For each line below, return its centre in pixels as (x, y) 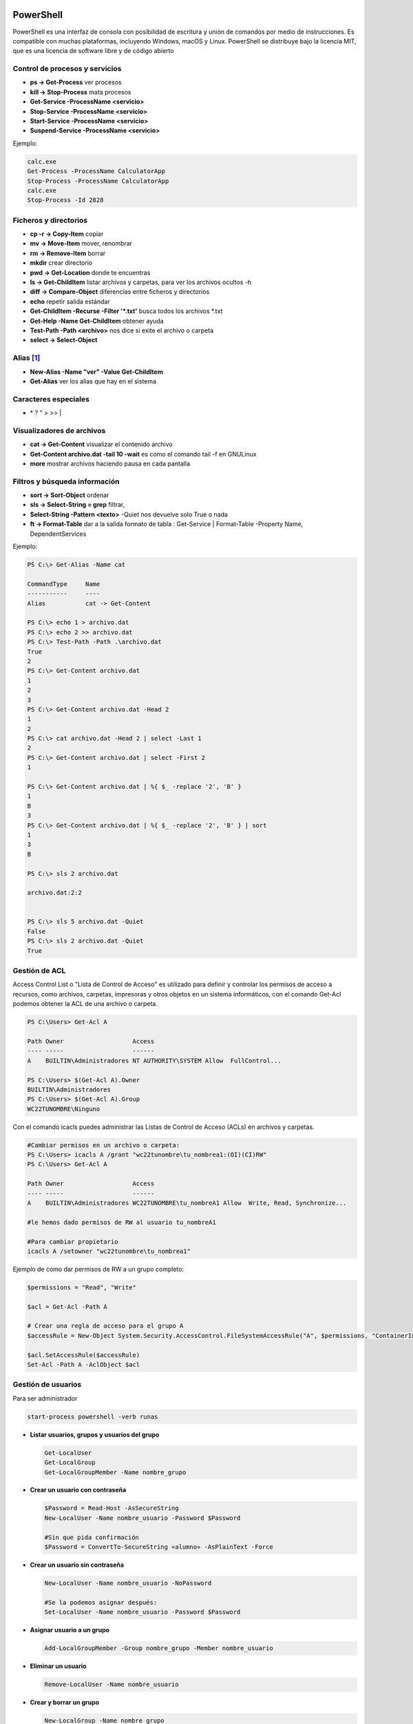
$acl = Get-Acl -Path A (67, 1306)
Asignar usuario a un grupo (70, 1630)
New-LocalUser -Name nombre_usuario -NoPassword (128, 1583)
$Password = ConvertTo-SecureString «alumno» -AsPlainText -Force (159, 1547)
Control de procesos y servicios (67, 69)
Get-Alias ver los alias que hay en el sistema (93, 381)
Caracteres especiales (51, 399)
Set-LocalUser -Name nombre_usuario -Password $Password (142, 1612)
